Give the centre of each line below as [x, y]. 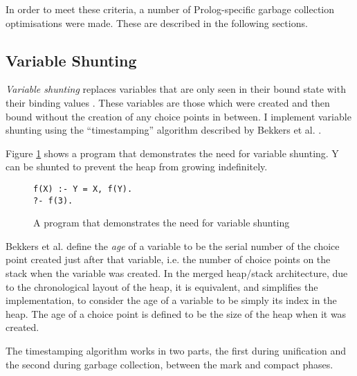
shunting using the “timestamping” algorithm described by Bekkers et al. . [164, 130]
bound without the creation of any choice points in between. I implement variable [178, 116]
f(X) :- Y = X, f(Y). [83, 189]
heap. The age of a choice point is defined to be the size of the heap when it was [176, 313]
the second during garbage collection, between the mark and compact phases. [170, 364]
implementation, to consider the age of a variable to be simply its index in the [171, 300]
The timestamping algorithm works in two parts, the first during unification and [176, 351]
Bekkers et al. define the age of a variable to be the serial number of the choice [173, 245]
